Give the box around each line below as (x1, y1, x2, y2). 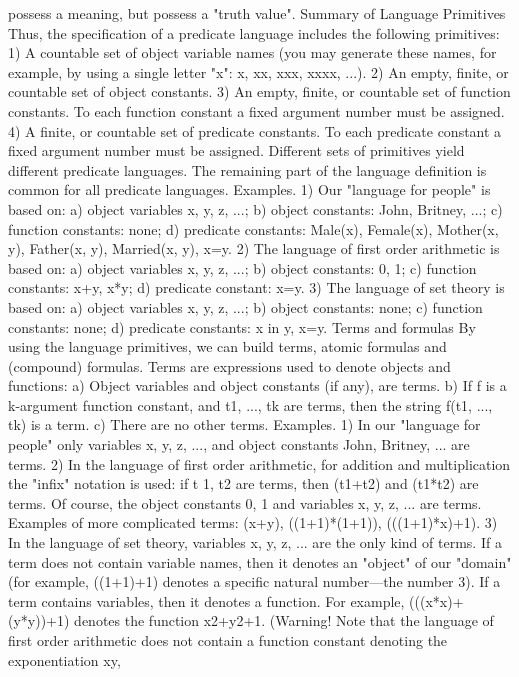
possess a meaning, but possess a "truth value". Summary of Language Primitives (8, 3, 506, 23)
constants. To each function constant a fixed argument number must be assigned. (8, 100, 505, 121)
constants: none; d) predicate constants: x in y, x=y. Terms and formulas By (8, 316, 476, 337)
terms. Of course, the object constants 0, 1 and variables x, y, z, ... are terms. (8, 492, 482, 513)
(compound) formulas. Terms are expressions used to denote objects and (8, 355, 451, 376)
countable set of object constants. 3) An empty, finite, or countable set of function (8, 81, 511, 102)
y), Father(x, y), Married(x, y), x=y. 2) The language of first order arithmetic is (8, 238, 500, 259)
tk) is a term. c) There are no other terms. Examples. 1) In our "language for (8, 414, 481, 435)
